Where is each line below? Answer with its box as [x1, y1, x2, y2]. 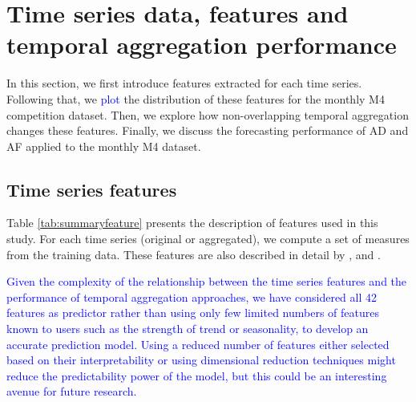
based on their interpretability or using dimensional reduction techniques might [6, 351, 396, 368]
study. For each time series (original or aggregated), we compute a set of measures [6, 230, 410, 247]
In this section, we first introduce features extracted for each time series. [6, 75, 362, 91]
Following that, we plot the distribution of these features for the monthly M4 [6, 90, 385, 107]
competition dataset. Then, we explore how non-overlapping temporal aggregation [6, 106, 409, 123]
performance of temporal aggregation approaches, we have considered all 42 [6, 288, 377, 305]
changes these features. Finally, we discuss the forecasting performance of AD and [6, 122, 409, 139]
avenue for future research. [6, 383, 137, 400]
